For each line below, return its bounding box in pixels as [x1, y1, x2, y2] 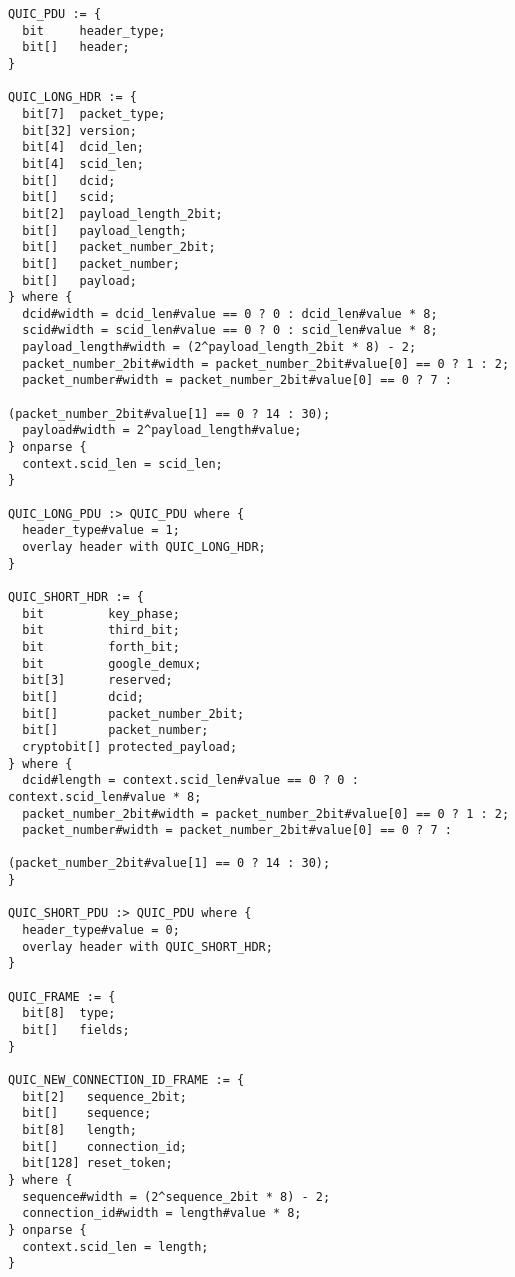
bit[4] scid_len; [22, 156, 145, 171]
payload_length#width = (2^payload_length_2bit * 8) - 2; [22, 340, 417, 355]
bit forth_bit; [22, 639, 180, 654]
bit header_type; [22, 23, 166, 38]
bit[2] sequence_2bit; [22, 1089, 187, 1104]
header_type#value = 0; [22, 923, 180, 938]
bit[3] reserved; [22, 673, 173, 688]
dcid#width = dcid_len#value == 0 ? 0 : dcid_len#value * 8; [22, 306, 438, 321]
